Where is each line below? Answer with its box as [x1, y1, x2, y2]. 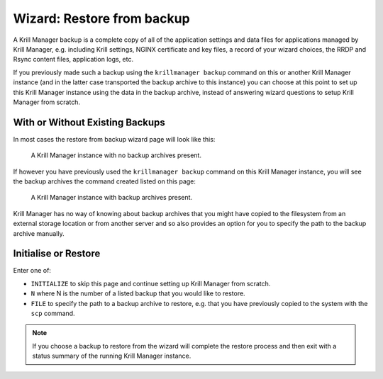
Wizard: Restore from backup [13, 11, 191, 26]
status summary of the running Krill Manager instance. [32, 351, 191, 361]
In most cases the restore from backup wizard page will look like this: [13, 135, 216, 143]
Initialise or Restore [13, 248, 101, 260]
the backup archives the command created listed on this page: [13, 177, 196, 186]
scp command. [30, 309, 75, 317]
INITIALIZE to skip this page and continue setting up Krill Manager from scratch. [30, 279, 271, 288]
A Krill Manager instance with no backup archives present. [30, 151, 202, 159]
